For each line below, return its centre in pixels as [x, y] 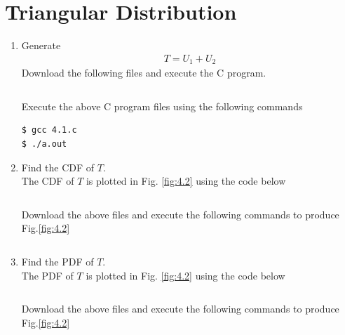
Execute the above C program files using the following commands [162, 106]
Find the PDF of [57, 261]
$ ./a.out [44, 144]
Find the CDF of [58, 167]
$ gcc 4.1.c [49, 130]
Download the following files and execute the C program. [144, 73]
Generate [41, 45]
